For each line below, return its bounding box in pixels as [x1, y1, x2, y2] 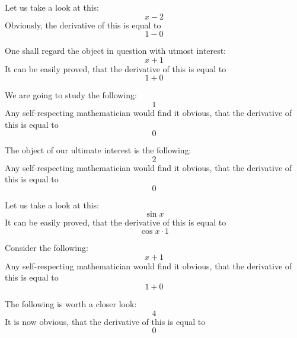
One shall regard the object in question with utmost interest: [5, 44, 226, 57]
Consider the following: [5, 242, 88, 254]
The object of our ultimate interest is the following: [5, 144, 191, 156]
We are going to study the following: [5, 89, 137, 101]
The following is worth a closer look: [5, 297, 137, 310]
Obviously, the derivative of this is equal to [5, 18, 161, 31]
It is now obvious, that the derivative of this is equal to [5, 315, 206, 327]
